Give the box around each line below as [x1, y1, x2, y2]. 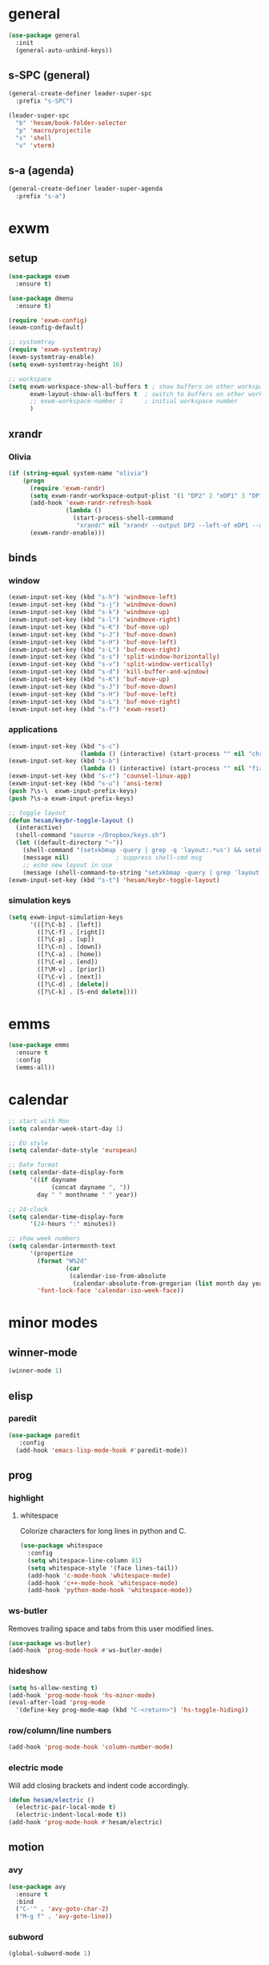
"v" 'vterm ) [15, 141, 56, 149]
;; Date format [8, 1161, 59, 1169]
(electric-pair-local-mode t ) [15, 1803, 116, 1812]
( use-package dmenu [8, 294, 74, 302]
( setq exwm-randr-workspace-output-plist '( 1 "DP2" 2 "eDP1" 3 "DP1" [29, 491, 267, 499]
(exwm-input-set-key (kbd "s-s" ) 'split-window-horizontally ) [8, 653, 220, 661]
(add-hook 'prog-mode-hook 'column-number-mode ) [8, 1743, 174, 1752]
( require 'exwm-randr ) [29, 484, 106, 492]
